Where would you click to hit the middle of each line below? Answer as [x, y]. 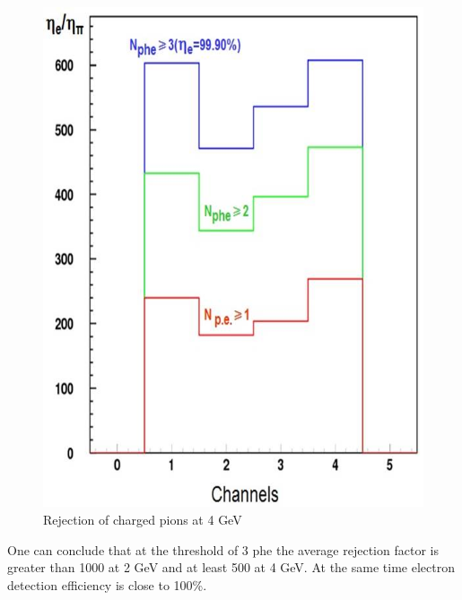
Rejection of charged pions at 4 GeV [143, 519]
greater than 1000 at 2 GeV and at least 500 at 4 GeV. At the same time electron [231, 567]
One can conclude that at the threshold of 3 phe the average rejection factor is [223, 549]
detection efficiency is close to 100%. [107, 584]
